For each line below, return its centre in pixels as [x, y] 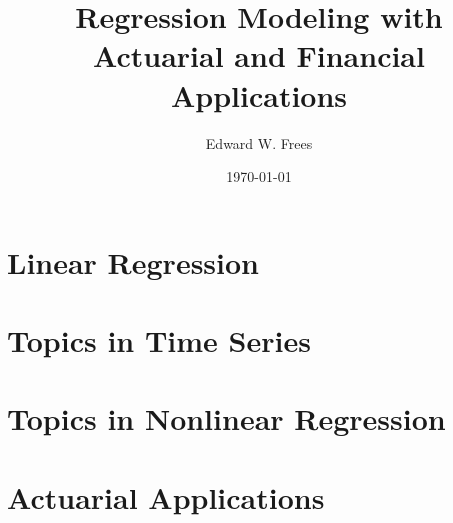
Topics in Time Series [159, 340]
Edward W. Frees [259, 142]
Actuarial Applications [166, 496]
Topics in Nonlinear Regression [226, 418]
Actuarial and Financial [259, 55]
